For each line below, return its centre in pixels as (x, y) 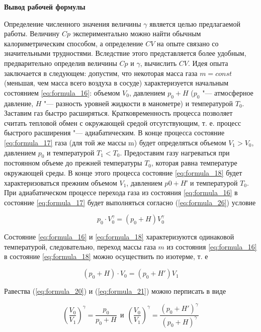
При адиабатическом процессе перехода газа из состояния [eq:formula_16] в (121, 192)
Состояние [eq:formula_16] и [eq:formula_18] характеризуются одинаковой (119, 237)
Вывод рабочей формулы (45, 7)
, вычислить (158, 63)
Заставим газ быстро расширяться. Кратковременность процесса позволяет (118, 113)
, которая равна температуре (194, 163)
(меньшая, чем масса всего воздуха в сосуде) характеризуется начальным (116, 83)
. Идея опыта (208, 63)
